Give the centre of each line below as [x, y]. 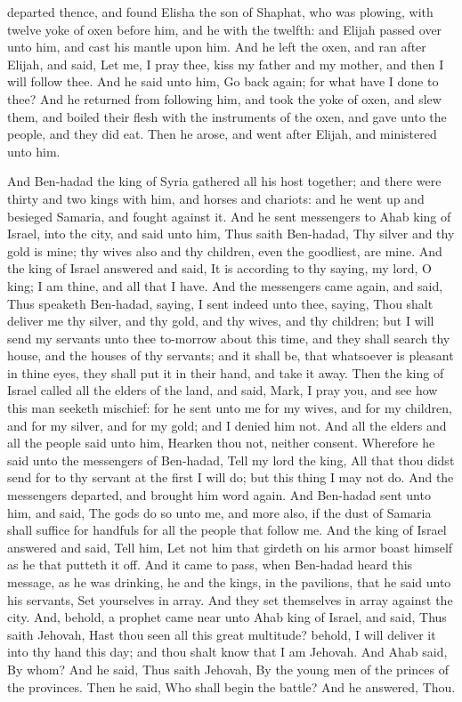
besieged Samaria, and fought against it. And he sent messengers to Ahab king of [229, 216]
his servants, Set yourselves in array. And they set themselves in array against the [230, 599]
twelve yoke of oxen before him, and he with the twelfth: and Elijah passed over [225, 29]
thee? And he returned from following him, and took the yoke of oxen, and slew [224, 98]
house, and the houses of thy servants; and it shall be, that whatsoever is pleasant [231, 355]
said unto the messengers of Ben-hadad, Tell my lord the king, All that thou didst [231, 460]
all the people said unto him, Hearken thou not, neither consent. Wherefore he [221, 443]
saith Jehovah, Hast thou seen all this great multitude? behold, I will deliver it [222, 634]
